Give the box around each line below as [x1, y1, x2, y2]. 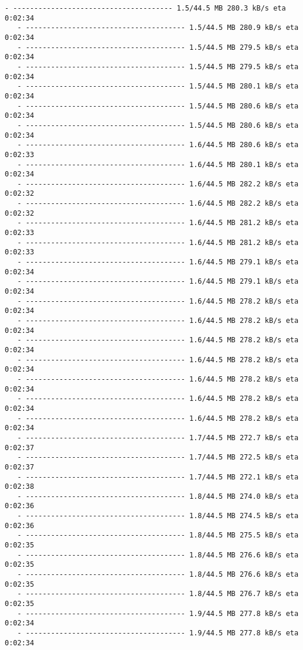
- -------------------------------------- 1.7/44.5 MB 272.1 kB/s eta [17, 472, 299, 481]
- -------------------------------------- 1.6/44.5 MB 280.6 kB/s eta [17, 141, 299, 149]
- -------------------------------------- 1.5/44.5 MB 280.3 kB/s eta [5, 4, 286, 12]
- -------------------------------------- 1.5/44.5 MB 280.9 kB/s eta [17, 23, 299, 32]
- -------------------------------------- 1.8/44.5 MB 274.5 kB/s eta [17, 512, 299, 520]
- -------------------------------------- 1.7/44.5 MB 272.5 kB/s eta [17, 453, 299, 462]
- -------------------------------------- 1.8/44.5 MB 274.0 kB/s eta [17, 492, 299, 501]
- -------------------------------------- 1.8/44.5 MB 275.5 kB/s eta [17, 531, 299, 540]
